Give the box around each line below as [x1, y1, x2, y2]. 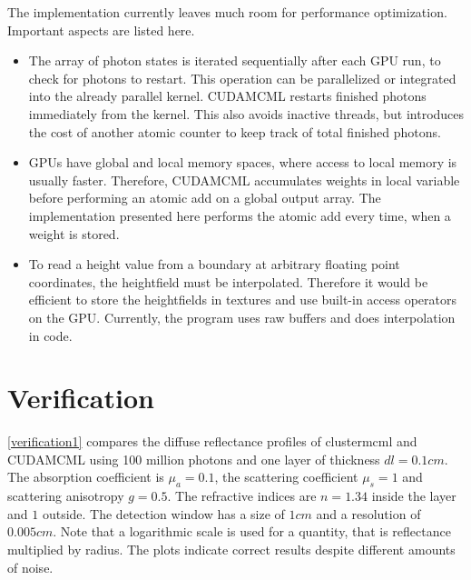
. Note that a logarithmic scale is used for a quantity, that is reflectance [53, 522, 451, 541]
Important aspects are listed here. [7, 20, 195, 39]
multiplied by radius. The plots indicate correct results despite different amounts [7, 539, 456, 558]
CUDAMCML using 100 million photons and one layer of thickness [7, 449, 380, 468]
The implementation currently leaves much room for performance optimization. [7, 3, 447, 21]
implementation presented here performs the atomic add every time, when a [28, 205, 451, 225]
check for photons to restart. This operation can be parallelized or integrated [28, 68, 456, 87]
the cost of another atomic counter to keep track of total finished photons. [28, 122, 441, 141]
